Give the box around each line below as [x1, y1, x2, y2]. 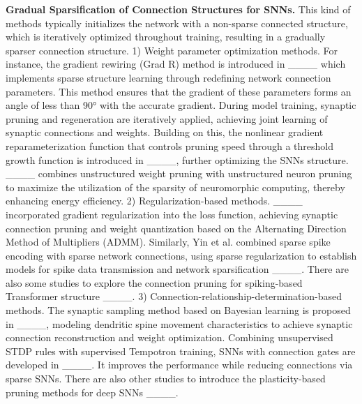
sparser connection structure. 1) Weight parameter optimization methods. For [6, 43, 338, 57]
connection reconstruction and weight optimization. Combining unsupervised [6, 330, 333, 345]
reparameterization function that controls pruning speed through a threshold [6, 138, 333, 153]
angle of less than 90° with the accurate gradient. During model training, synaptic [6, 98, 356, 112]
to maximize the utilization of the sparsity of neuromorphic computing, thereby [6, 179, 345, 194]
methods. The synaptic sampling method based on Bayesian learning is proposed [6, 303, 351, 317]
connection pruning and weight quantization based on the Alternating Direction [6, 220, 347, 235]
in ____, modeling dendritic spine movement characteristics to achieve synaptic [6, 316, 353, 331]
